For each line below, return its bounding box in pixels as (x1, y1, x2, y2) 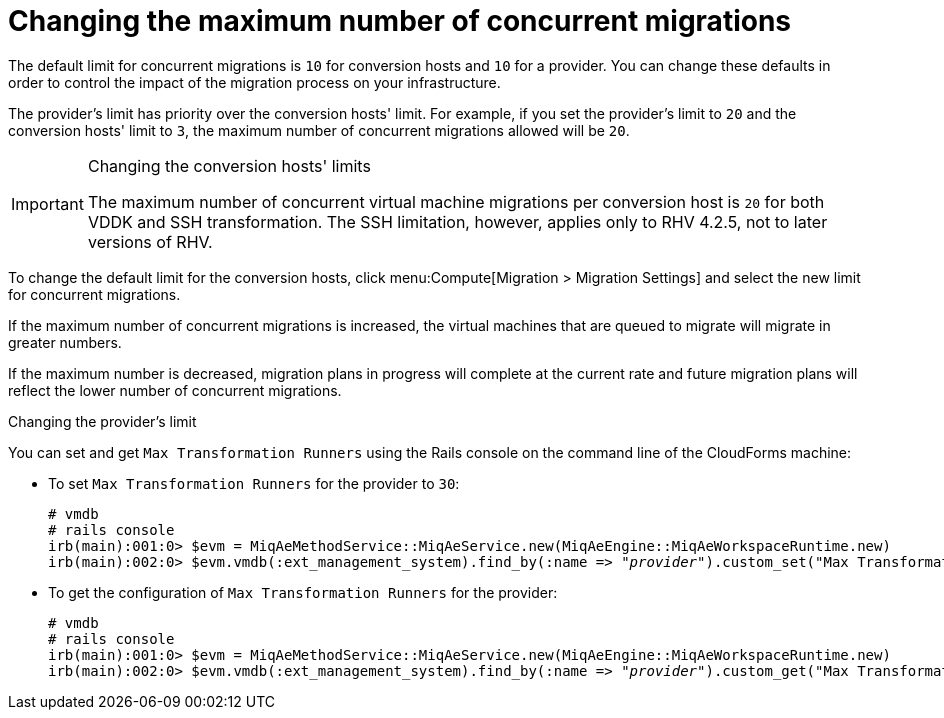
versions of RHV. (87, 231, 213, 252)
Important (11, 193, 84, 214)
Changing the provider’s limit (8, 412, 197, 430)
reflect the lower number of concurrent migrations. (8, 381, 342, 399)
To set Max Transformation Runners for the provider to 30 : (48, 474, 460, 492)
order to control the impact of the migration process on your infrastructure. (8, 73, 501, 91)
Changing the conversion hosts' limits (87, 155, 371, 176)
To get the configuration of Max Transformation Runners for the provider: (48, 583, 558, 601)
